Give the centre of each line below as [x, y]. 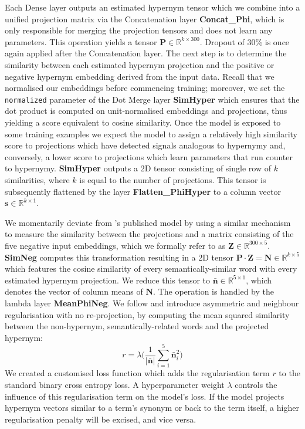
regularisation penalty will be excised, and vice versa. [101, 419]
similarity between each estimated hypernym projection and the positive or [140, 64]
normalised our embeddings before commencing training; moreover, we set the [145, 88]
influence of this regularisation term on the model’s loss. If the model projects [145, 396]
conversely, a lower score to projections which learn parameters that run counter [149, 156]
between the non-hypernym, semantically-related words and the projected [137, 326]
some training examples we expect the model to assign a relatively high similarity [151, 134]
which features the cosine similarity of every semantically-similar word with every [151, 268]
